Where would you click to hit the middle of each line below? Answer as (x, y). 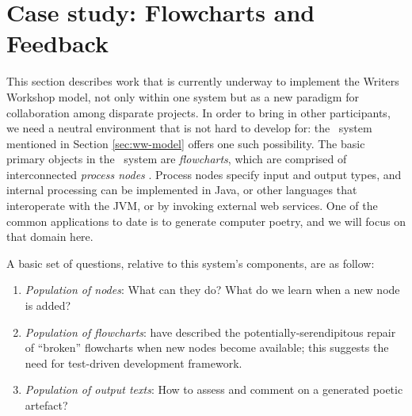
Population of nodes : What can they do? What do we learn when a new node (212, 290)
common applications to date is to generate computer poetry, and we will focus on (206, 221)
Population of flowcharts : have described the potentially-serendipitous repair (210, 332)
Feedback (57, 43)
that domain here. (50, 237)
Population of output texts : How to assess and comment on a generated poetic (214, 389)
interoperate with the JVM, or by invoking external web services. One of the (192, 206)
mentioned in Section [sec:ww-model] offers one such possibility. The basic (186, 143)
